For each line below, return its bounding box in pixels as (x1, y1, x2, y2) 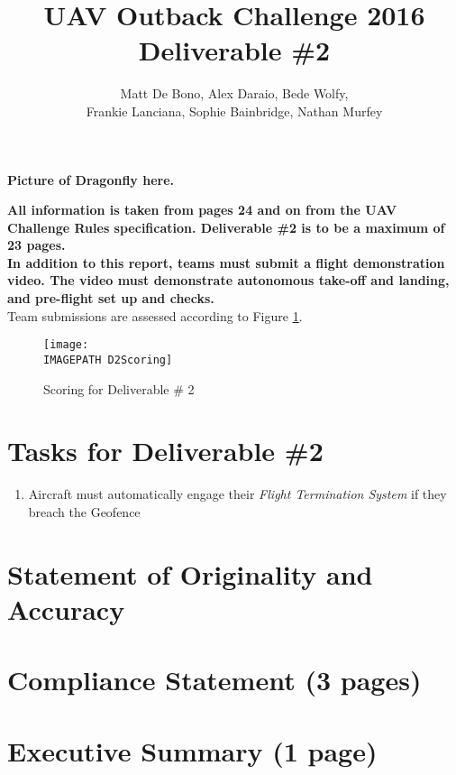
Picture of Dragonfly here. (7, 170, 174, 189)
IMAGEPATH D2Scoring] (43, 353, 173, 366)
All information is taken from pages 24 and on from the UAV (7, 200, 397, 219)
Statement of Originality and (7, 555, 373, 592)
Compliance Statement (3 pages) (7, 661, 422, 698)
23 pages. (7, 235, 66, 254)
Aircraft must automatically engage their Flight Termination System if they (28, 484, 447, 503)
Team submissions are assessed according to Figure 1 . (7, 306, 303, 325)
